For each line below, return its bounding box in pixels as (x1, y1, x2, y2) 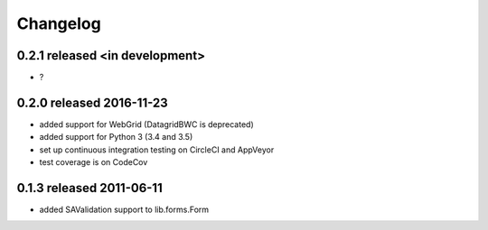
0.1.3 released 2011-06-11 (16, 180, 163, 196)
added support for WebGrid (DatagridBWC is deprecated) (39, 118, 254, 130)
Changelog (16, 14, 101, 33)
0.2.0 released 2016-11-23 (16, 95, 169, 110)
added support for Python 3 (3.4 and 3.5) (39, 132, 193, 143)
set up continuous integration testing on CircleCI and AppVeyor (39, 144, 275, 155)
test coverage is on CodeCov (39, 157, 148, 168)
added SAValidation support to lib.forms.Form (39, 204, 210, 216)
